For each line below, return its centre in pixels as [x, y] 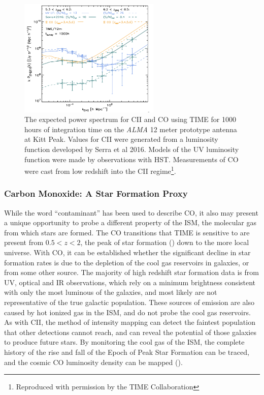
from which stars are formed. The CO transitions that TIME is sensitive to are [127, 232]
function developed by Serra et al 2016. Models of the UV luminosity [132, 149]
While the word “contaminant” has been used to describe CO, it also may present [131, 212]
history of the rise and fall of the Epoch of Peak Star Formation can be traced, [127, 352]
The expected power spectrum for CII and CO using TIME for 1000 [130, 119]
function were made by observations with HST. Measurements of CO [131, 159]
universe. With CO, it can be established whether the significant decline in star [127, 252]
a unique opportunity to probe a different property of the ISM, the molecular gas [130, 222]
